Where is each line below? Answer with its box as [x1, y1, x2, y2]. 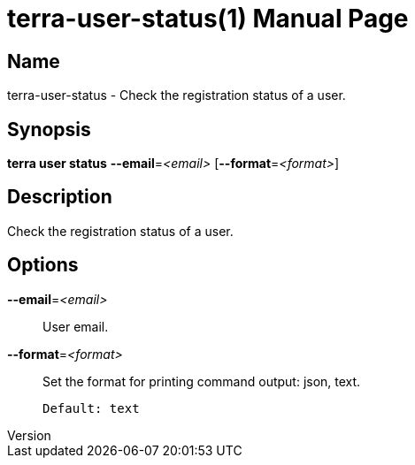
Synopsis [7, 118, 91, 141]
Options [7, 254, 79, 277]
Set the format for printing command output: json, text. [42, 373, 361, 389]
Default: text [42, 400, 140, 415]
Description [7, 186, 112, 209]
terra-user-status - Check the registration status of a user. [7, 88, 346, 103]
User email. [42, 318, 109, 334]
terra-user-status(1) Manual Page [7, 4, 409, 34]
